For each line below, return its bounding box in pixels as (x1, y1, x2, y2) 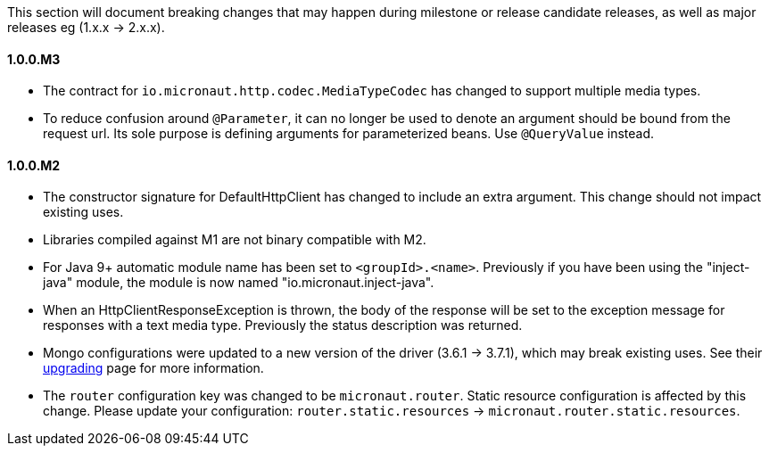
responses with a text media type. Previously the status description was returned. (43, 317, 523, 334)
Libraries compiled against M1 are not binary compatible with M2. (43, 232, 426, 248)
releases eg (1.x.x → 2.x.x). (7, 20, 165, 35)
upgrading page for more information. (43, 360, 264, 376)
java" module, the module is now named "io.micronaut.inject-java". (43, 275, 434, 291)
